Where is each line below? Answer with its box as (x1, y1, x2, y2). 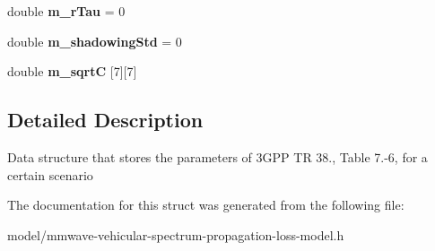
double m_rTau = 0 (7, 2, 126, 20)
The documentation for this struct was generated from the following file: (7, 195, 405, 214)
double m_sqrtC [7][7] (7, 62, 137, 81)
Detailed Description (7, 106, 204, 134)
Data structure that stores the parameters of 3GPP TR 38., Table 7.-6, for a (7, 147, 428, 166)
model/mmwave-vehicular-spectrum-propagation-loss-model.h (7, 225, 344, 244)
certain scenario (7, 165, 93, 184)
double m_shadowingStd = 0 (7, 31, 182, 50)
